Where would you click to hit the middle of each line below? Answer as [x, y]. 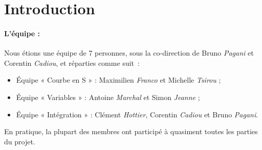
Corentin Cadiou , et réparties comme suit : [72, 62]
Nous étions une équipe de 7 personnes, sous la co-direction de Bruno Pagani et [129, 53]
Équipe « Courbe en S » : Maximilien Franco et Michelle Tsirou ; [118, 80]
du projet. [20, 141]
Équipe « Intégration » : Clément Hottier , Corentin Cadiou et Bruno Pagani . [137, 114]
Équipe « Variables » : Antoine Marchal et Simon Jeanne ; [108, 97]
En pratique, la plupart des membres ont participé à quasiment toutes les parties [131, 131]
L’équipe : [22, 33]
